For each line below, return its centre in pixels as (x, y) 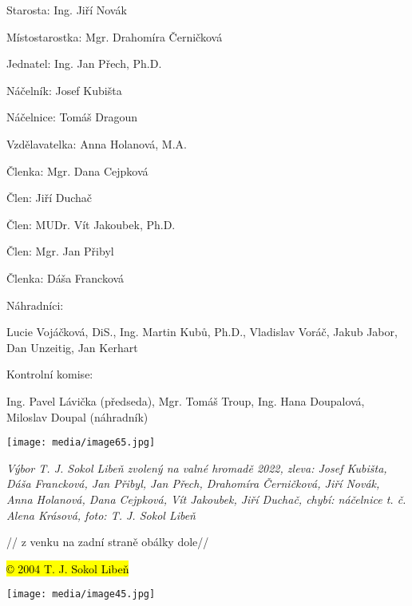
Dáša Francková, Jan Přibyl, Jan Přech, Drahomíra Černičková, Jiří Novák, (193, 483)
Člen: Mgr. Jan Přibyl (60, 251)
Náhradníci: (35, 305)
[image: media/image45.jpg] (81, 594)
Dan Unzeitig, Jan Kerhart (72, 347)
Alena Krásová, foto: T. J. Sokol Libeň (101, 515)
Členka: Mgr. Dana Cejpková (77, 170)
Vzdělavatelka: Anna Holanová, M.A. (97, 143)
